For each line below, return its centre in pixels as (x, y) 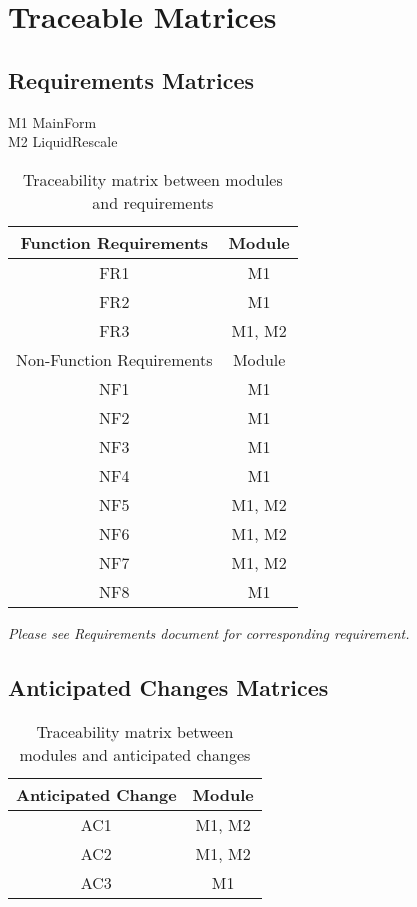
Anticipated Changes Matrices (168, 686)
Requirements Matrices (131, 79)
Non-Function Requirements (114, 359)
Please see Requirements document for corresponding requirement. (209, 632)
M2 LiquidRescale (63, 141)
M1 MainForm (52, 121)
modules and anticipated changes (135, 754)
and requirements (153, 202)
